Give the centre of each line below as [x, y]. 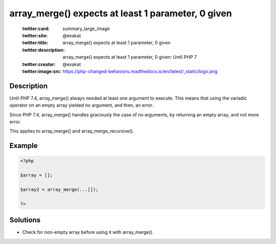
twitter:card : [36, 29]
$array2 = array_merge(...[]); [60, 189]
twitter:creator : [39, 64]
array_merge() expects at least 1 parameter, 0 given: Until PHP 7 [130, 57]
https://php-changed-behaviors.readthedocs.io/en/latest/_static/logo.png [140, 71]
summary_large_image [86, 29]
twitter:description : [43, 50]
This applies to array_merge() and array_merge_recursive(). [72, 131]
